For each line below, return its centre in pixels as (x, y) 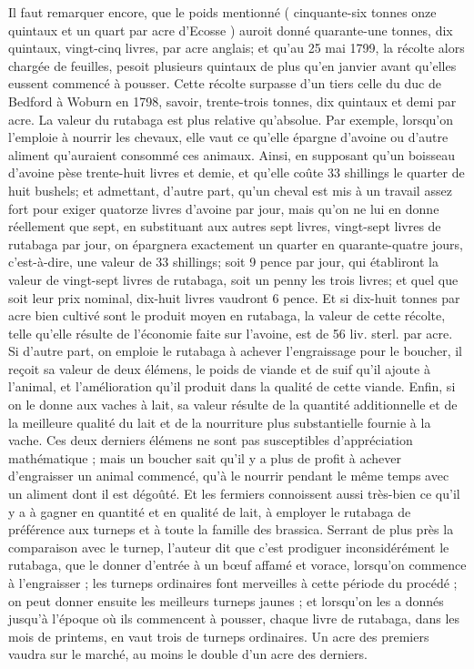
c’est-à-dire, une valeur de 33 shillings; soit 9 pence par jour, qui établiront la (224, 262)
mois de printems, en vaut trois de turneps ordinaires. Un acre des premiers (219, 636)
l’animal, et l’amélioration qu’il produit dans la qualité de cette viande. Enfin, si (232, 386)
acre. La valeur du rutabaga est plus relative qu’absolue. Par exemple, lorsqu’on (231, 119)
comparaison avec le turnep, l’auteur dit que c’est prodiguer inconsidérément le (229, 547)
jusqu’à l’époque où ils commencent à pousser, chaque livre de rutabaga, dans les (234, 618)
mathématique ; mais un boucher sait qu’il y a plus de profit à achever (205, 457)
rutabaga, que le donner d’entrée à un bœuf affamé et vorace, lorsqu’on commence (237, 565)
